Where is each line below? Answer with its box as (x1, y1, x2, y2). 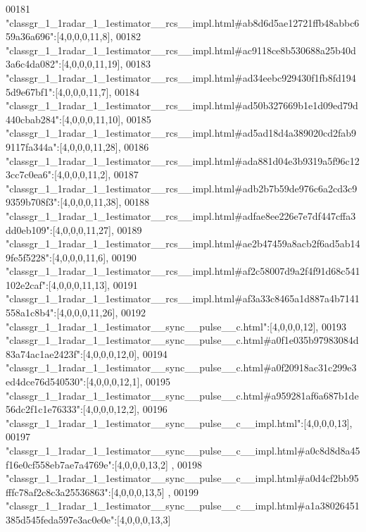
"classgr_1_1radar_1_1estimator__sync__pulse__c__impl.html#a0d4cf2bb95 (6, 471, 359, 485)
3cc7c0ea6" (6, 167, 52, 182)
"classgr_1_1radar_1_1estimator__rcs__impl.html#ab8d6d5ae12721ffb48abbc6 (6, 15, 360, 30)
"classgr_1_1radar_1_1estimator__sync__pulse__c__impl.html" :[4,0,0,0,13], (6, 415, 353, 430)
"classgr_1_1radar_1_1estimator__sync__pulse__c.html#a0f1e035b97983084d (6, 333, 359, 347)
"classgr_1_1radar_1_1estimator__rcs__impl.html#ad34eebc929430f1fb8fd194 (6, 70, 356, 85)
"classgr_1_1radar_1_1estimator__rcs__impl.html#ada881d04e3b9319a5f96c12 (6, 153, 360, 168)
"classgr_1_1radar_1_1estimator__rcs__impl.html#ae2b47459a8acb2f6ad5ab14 (6, 236, 360, 251)
